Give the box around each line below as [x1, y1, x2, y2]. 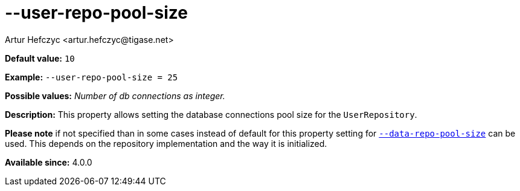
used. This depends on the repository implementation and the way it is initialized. [5, 138, 327, 149]
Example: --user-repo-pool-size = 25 [5, 71, 178, 82]
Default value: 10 [5, 53, 75, 63]
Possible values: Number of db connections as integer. [5, 90, 225, 101]
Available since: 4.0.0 [5, 157, 92, 167]
